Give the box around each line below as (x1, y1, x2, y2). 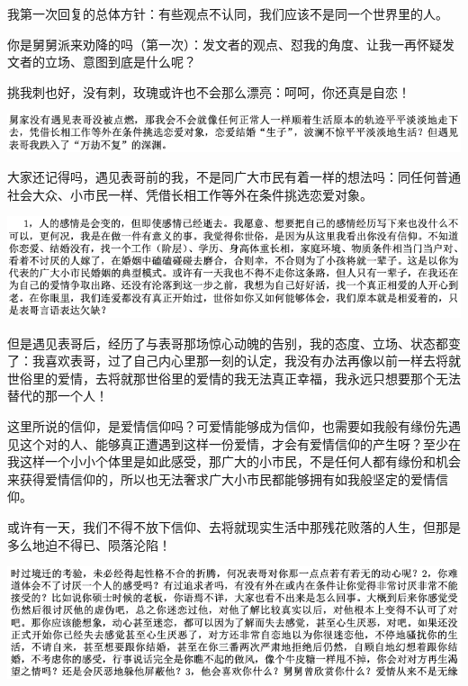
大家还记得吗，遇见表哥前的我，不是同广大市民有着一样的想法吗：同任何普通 (7, 167, 461, 186)
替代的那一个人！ (7, 386, 108, 405)
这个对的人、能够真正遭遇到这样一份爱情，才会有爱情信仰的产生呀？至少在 (19, 434, 461, 453)
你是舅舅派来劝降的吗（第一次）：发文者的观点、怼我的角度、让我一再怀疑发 (7, 34, 454, 53)
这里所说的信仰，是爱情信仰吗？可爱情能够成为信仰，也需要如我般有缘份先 (7, 417, 448, 436)
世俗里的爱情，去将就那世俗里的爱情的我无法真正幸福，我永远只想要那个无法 (7, 368, 461, 387)
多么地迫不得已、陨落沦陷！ (7, 535, 171, 554)
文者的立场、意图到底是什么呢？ (7, 52, 196, 71)
